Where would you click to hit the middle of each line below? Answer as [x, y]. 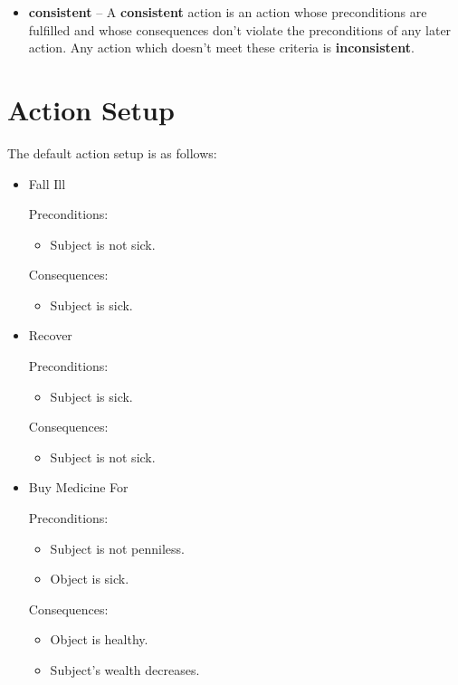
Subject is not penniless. [118, 548]
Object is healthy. [99, 639]
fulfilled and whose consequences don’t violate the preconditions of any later [240, 29]
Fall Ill [47, 183]
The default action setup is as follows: [112, 152]
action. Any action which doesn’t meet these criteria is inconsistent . [221, 48]
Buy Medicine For [78, 487]
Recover [50, 335]
